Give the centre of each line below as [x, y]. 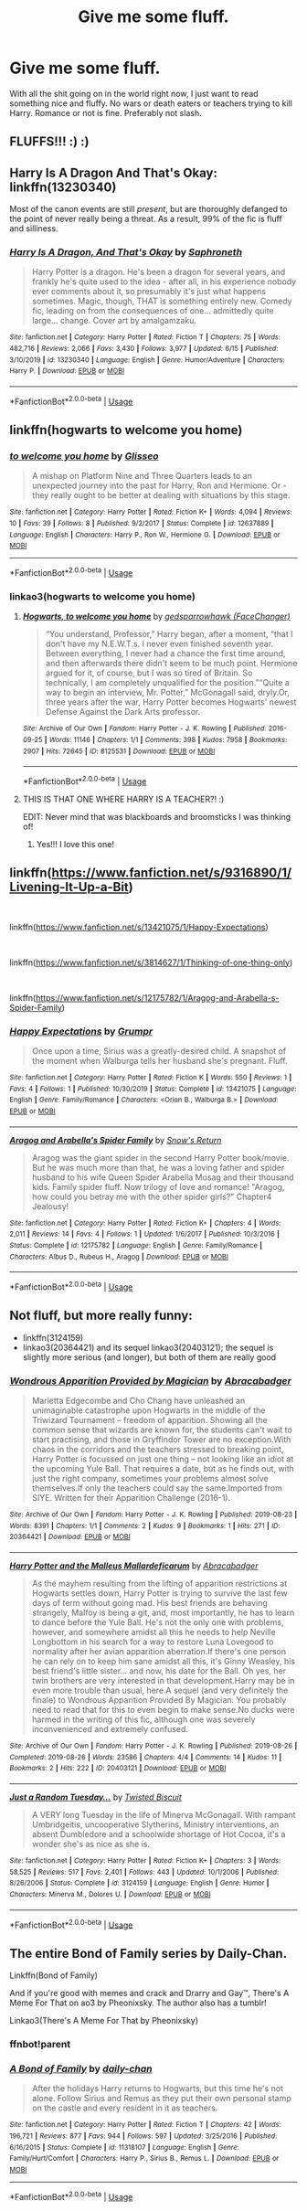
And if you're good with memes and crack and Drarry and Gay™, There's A [149, 1993]
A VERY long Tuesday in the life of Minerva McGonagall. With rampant [164, 1815]
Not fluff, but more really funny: [101, 1316]
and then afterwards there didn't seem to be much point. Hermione [171, 664]
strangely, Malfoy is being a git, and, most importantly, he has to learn [163, 1613]
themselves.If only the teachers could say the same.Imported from [157, 1488]
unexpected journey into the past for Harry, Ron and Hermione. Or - [159, 485]
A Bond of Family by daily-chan [81, 2068]
